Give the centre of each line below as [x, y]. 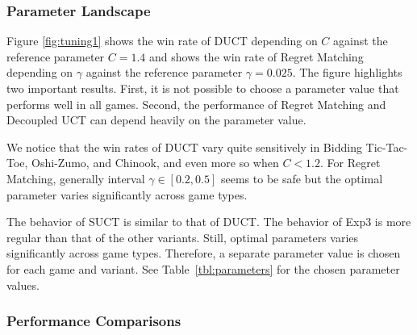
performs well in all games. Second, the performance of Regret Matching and [196, 104]
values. [23, 285]
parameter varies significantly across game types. [127, 194]
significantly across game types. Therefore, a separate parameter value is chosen [204, 253]
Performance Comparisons [94, 321]
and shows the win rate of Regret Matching [256, 56]
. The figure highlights [347, 72]
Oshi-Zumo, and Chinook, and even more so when [155, 163]
